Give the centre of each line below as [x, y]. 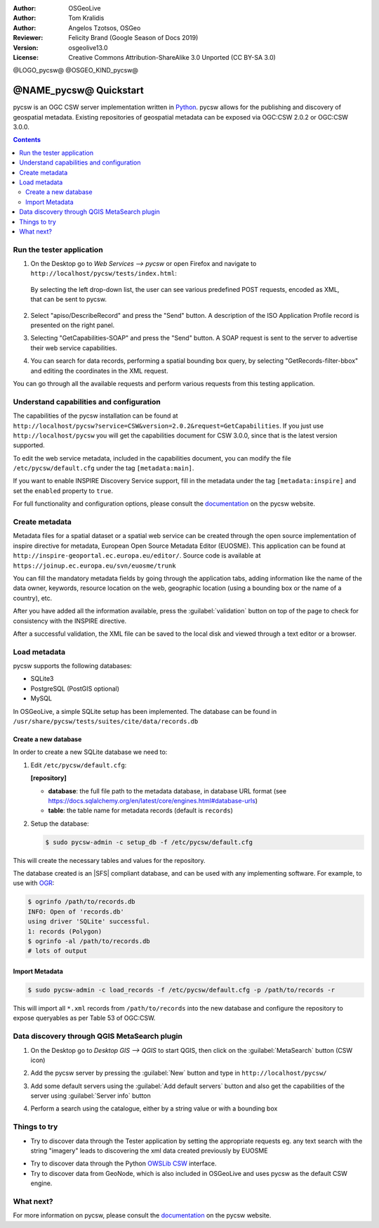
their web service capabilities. [74, 347]
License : [26, 57]
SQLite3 [42, 679]
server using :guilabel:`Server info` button [91, 1096]
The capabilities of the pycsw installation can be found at [95, 416]
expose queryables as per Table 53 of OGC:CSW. [84, 1018]
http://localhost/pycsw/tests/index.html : [104, 274]
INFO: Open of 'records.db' [76, 912]
